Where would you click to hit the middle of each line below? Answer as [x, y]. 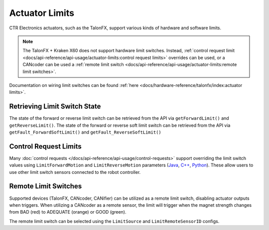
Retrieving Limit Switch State [55, 107]
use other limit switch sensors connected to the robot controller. [75, 172]
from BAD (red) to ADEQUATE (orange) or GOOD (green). [68, 212]
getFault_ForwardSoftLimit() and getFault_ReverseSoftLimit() [85, 132]
